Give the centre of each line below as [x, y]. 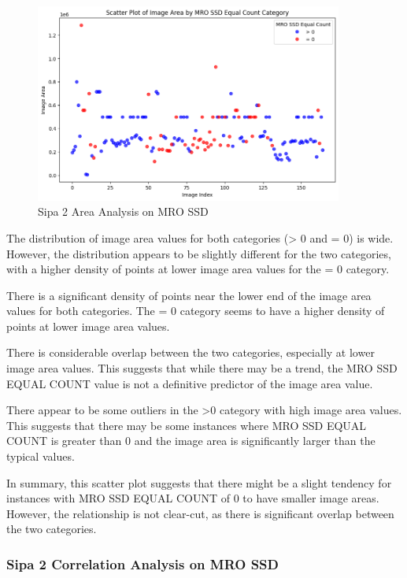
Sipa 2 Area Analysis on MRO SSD [123, 211]
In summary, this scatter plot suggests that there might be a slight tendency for [199, 482]
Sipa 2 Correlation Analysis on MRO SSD [142, 563]
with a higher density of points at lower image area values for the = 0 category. [198, 269]
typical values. [41, 456]
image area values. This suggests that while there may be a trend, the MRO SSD [202, 368]
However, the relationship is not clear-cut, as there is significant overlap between [200, 513]
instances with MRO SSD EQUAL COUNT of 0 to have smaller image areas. [193, 498]
